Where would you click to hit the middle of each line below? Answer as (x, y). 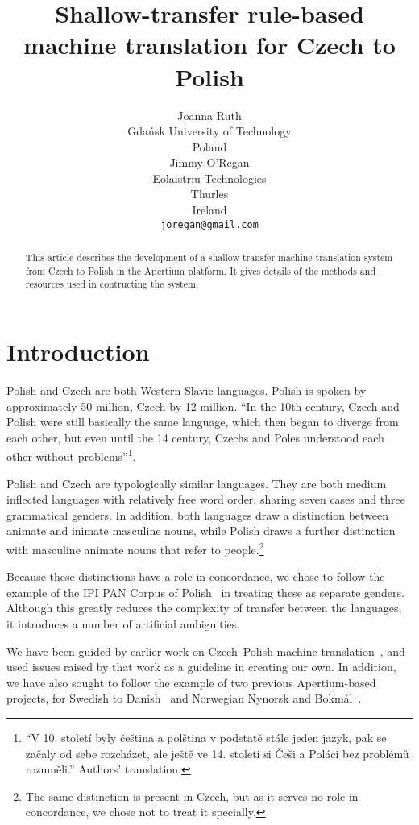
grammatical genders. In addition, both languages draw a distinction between (198, 514)
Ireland (209, 210)
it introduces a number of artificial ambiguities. (123, 624)
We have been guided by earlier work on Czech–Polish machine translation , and (206, 651)
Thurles (209, 194)
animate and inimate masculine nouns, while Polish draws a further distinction (201, 531)
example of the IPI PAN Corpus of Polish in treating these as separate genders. (205, 592)
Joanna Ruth (209, 115)
